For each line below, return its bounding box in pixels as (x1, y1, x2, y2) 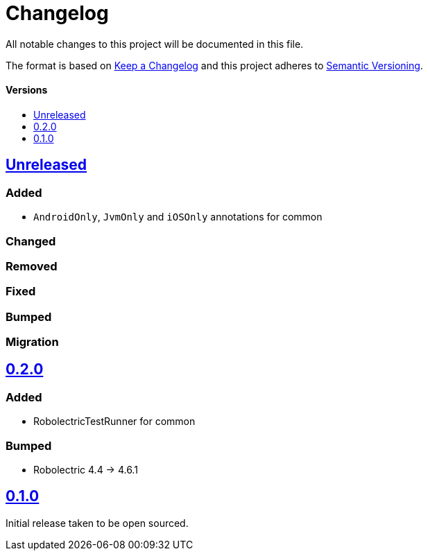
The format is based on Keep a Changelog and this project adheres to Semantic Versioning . (6, 59, 423, 71)
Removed (6, 259, 58, 273)
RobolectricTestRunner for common (33, 415, 196, 428)
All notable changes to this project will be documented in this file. (6, 37, 304, 50)
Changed (6, 234, 56, 248)
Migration (6, 335, 59, 349)
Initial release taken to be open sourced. (6, 516, 189, 529)
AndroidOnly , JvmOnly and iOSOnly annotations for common (33, 211, 323, 223)
